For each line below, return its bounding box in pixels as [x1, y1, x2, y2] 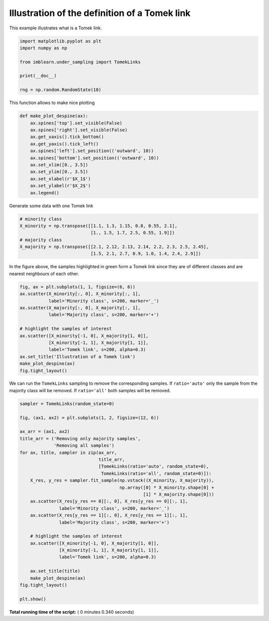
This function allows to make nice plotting [9, 100, 95, 106]
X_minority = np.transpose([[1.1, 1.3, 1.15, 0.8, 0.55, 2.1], [19, 223, 178, 229]
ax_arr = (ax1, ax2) [19, 429, 70, 435]
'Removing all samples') [54, 443, 115, 449]
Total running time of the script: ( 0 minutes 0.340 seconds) [9, 609, 134, 615]
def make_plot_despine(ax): [19, 113, 88, 119]
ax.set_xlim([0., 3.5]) [30, 162, 88, 167]
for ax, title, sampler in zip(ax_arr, [19, 450, 117, 456]
